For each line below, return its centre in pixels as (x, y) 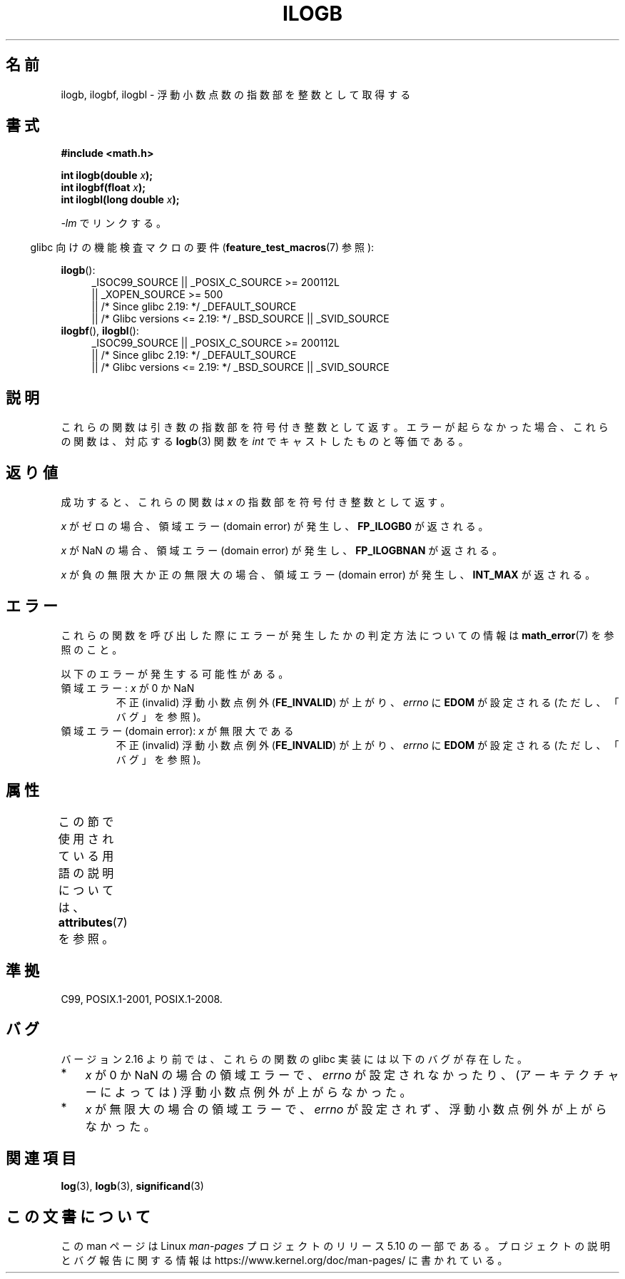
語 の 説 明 (86, 873)
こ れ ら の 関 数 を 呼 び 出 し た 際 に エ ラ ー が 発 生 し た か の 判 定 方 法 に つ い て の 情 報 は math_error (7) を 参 (337, 635)
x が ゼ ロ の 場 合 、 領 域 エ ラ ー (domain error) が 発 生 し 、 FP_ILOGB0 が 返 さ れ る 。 (275, 526)
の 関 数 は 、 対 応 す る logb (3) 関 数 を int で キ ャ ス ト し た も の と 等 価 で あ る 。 (265, 442)
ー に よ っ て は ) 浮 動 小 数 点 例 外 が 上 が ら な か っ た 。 (248, 1092)
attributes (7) (93, 922)
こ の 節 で (86, 821)
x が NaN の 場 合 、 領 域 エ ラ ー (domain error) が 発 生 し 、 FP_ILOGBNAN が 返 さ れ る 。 (281, 551)
